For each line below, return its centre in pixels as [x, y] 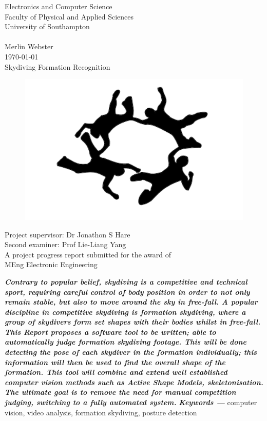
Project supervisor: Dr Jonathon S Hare [68, 234]
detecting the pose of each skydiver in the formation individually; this [131, 352]
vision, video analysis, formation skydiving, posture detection [101, 412]
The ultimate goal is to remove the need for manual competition [120, 392]
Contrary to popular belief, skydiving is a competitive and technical [126, 281]
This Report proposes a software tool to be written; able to [110, 332]
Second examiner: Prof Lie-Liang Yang [65, 244]
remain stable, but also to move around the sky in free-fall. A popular [131, 302]
